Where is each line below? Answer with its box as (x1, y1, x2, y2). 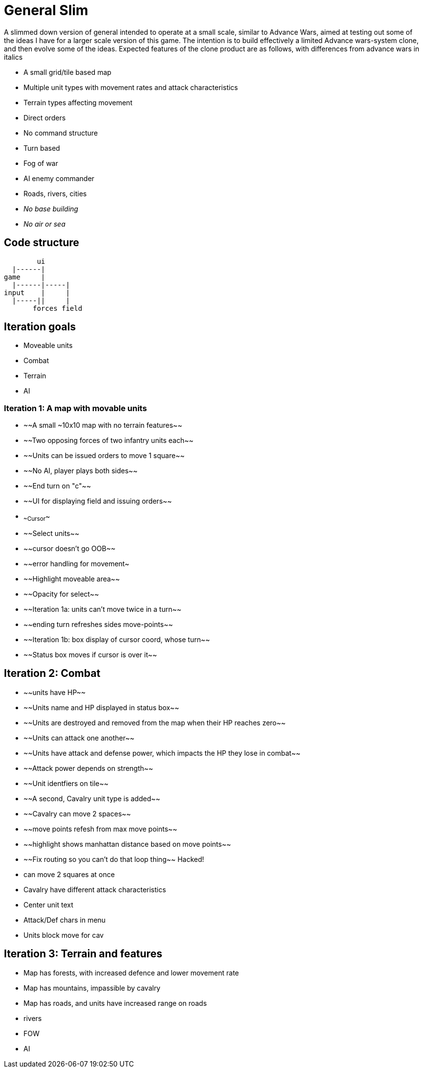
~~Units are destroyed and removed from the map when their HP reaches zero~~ (23, 718, 286, 727)
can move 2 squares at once (23, 870, 115, 879)
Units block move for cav (23, 930, 104, 939)
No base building (23, 204, 78, 213)
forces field (33, 304, 83, 312)
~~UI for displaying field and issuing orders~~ (23, 497, 172, 506)
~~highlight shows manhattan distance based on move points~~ (23, 839, 231, 848)
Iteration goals (4, 321, 76, 333)
